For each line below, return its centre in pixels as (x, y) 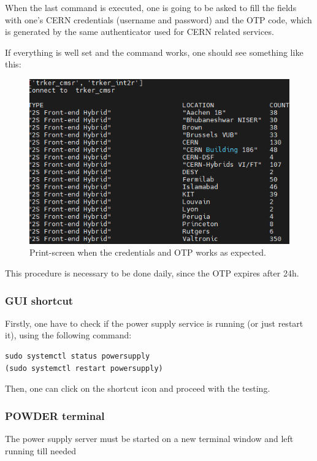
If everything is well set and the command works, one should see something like (154, 52)
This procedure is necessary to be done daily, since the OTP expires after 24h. (152, 273)
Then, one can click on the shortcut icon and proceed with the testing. (138, 388)
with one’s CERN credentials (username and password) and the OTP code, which (158, 19)
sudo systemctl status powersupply (78, 356)
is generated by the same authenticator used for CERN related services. (139, 32)
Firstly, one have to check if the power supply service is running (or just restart (154, 323)
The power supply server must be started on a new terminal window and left (149, 439)
